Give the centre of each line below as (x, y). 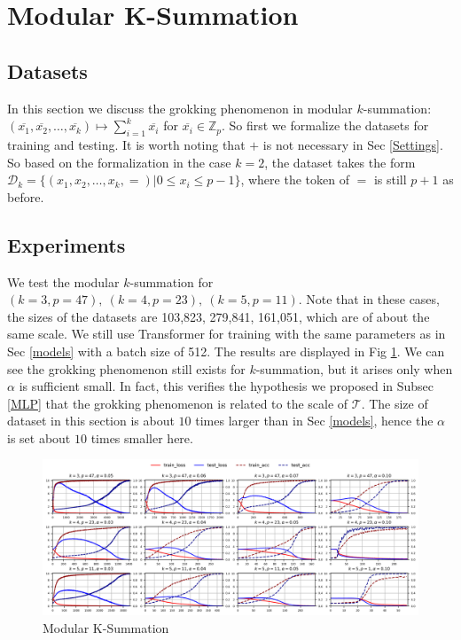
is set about (39, 437)
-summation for (172, 281)
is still (390, 180)
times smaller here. (142, 437)
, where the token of (295, 180)
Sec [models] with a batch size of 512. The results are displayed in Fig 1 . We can (226, 351)
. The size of (395, 403)
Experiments (66, 244)
